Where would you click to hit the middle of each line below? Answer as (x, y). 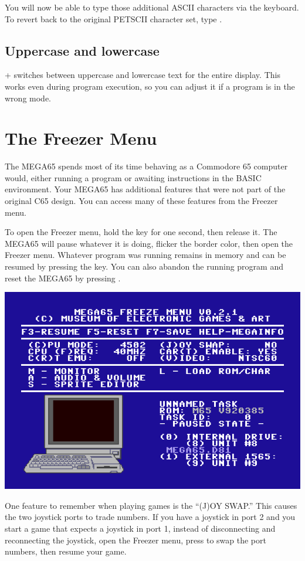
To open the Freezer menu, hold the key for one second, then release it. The (141, 232)
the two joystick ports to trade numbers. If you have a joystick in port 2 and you (150, 517)
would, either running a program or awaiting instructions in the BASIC (133, 177)
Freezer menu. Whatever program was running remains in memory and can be (145, 255)
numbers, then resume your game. (66, 551)
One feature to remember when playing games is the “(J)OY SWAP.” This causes (151, 505)
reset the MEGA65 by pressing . (63, 278)
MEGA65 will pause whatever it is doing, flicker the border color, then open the (149, 243)
